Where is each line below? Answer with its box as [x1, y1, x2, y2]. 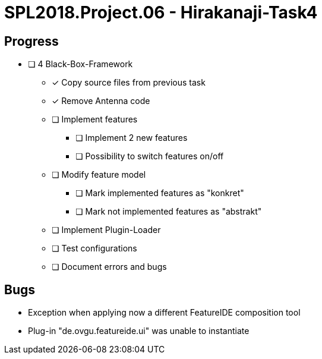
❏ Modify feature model [52, 169, 146, 180]
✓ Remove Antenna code [52, 96, 150, 106]
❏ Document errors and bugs [52, 262, 167, 272]
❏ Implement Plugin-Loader [52, 225, 161, 235]
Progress [4, 33, 59, 49]
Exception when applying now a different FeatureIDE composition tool [28, 307, 301, 318]
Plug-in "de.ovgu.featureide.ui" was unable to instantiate [28, 326, 250, 336]
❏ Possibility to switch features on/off [75, 151, 224, 162]
